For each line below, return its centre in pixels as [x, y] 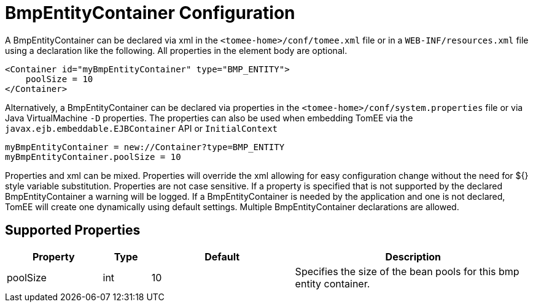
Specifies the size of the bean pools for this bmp [407, 271]
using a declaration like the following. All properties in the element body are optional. [176, 50]
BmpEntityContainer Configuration [150, 13]
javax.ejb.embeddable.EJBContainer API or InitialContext [142, 128]
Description [413, 256]
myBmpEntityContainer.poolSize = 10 [93, 157]
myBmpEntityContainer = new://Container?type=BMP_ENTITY [145, 147]
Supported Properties [73, 230]
